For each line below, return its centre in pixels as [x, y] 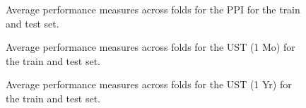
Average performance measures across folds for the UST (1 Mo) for [151, 47]
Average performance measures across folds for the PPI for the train [153, 9]
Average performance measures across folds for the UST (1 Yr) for [149, 84]
